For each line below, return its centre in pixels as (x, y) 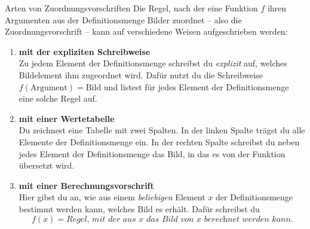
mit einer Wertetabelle (67, 118)
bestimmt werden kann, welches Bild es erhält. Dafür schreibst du (139, 208)
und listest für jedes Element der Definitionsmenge (196, 86)
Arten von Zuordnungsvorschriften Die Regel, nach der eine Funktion (131, 8)
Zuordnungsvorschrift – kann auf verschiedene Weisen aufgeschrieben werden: (146, 31)
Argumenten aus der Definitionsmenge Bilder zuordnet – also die (123, 19)
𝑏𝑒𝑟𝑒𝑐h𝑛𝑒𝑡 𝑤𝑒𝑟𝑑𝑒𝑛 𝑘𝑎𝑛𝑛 (247, 219)
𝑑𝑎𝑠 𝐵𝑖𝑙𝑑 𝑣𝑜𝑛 (170, 219)
